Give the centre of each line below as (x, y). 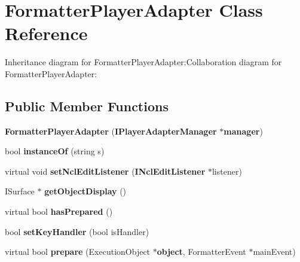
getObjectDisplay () (85, 191)
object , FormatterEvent (201, 252)
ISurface (20, 191)
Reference (46, 33)
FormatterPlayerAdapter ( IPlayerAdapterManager (111, 131)
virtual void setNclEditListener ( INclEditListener (105, 171)
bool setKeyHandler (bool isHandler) (77, 231)
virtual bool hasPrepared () (59, 211)
